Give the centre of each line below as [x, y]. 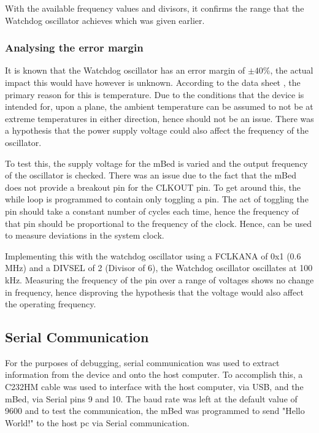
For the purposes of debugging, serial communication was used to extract [142, 362]
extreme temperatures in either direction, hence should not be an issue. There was [159, 118]
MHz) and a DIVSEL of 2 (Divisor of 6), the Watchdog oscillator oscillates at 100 [159, 268]
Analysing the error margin [74, 48]
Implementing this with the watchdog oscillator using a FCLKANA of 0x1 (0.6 [153, 255]
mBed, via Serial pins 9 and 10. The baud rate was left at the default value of [151, 398]
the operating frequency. [51, 304]
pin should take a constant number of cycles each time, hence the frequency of [152, 211]
